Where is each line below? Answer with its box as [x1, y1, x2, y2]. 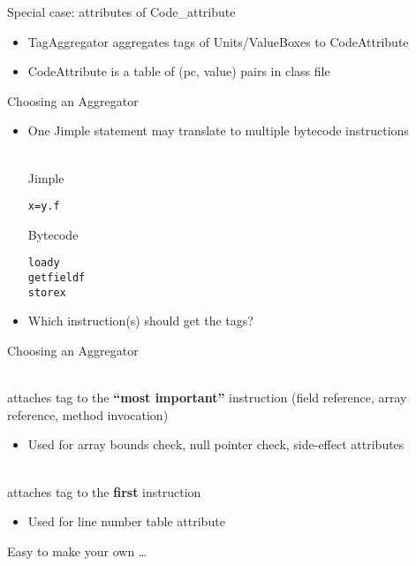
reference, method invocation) [7, 405, 169, 424]
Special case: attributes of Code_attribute [7, 3, 236, 20]
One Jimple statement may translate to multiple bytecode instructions [27, 121, 409, 140]
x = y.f [27, 200, 60, 213]
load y [27, 256, 60, 270]
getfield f [27, 272, 86, 285]
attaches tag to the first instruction [7, 482, 201, 501]
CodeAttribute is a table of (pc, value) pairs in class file [27, 62, 330, 80]
